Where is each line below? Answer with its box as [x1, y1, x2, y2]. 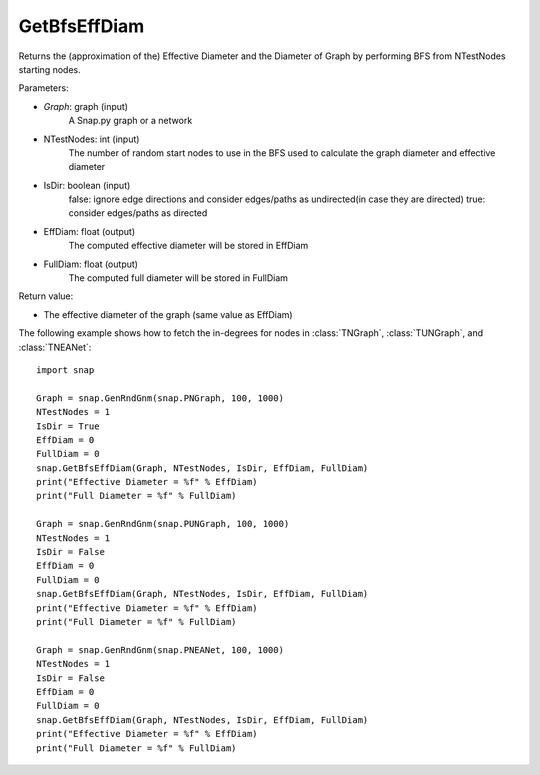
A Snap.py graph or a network [68, 115, 193, 127]
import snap [36, 364, 95, 375]
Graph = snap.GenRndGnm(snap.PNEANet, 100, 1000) [36, 644, 285, 655]
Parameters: [18, 82, 69, 94]
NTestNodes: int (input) [43, 133, 140, 145]
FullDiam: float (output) [43, 258, 139, 270]
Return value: [18, 290, 74, 302]
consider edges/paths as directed [68, 207, 208, 219]
